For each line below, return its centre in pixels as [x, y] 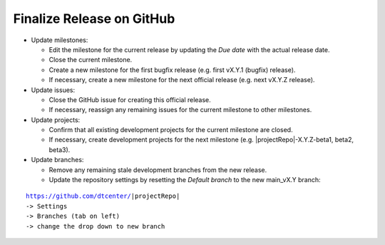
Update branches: [57, 160]
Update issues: [53, 90]
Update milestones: [60, 40]
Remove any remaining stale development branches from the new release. [158, 170]
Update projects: [56, 120]
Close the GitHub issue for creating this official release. [130, 99]
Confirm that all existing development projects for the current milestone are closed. [171, 130]
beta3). [60, 149]
